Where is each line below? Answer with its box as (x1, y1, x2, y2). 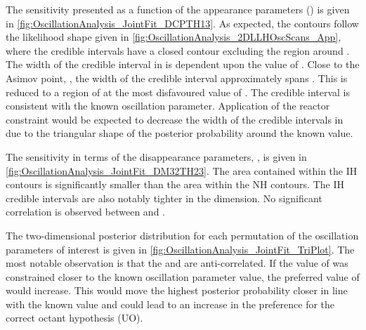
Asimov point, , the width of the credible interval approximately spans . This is (6, 70, 348, 85)
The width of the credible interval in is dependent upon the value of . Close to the (6, 57, 360, 72)
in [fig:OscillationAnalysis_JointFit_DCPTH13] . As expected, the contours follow (6, 15, 359, 30)
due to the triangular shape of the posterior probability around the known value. (6, 126, 353, 140)
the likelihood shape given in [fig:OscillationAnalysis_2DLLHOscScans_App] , (6, 29, 341, 44)
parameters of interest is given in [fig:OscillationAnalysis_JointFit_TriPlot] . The (6, 242, 355, 256)
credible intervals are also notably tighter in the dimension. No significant (6, 190, 322, 205)
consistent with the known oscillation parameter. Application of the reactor (6, 98, 330, 113)
